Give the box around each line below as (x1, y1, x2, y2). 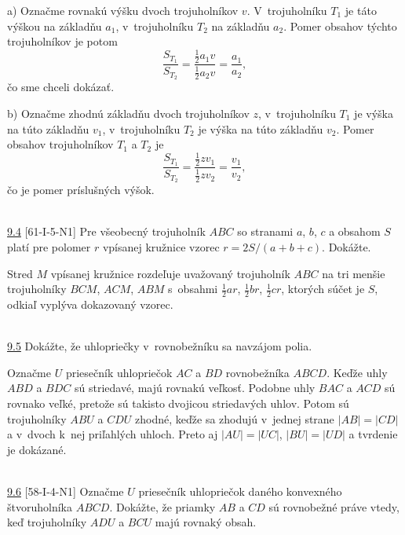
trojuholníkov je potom (7, 33, 118, 49)
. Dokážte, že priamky (109, 498, 216, 515)
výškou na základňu (7, 17, 102, 34)
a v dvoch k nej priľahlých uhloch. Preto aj (7, 426, 218, 442)
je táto (345, 2, 377, 18)
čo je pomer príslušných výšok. (7, 181, 155, 198)
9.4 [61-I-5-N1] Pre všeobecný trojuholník (7, 223, 206, 240)
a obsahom (329, 223, 381, 240)
